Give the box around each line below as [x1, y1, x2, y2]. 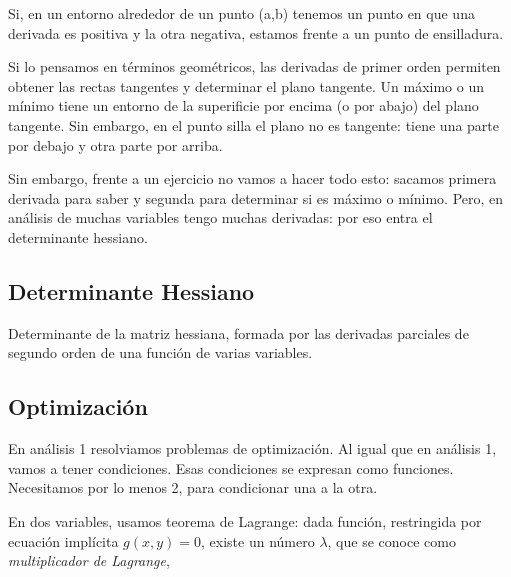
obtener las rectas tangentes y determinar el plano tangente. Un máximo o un [8, 75, 484, 96]
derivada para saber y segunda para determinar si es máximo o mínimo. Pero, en [8, 187, 504, 208]
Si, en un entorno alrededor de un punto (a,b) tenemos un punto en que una [8, 3, 475, 23]
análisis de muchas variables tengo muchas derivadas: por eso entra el [8, 207, 433, 228]
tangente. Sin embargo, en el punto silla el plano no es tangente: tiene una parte [8, 114, 500, 135]
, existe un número [201, 530, 315, 551]
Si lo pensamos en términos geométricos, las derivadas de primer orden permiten [8, 56, 501, 77]
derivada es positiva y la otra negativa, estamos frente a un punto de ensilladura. [8, 22, 504, 43]
